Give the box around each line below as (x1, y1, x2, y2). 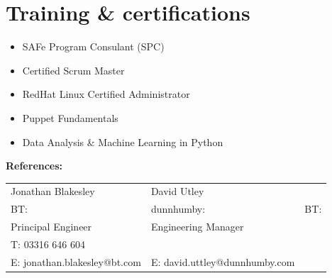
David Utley (150, 184, 204, 199)
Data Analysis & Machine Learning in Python (22, 134, 223, 149)
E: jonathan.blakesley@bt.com (11, 254, 141, 269)
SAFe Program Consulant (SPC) (22, 39, 165, 54)
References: (6, 158, 63, 173)
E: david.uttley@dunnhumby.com (150, 254, 295, 269)
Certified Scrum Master (22, 62, 125, 77)
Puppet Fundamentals (22, 110, 118, 125)
